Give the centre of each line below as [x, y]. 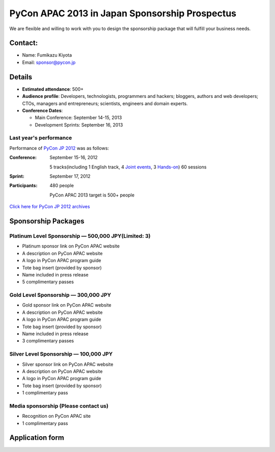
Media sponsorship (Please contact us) [59, 406]
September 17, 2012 [70, 177]
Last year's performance [41, 138]
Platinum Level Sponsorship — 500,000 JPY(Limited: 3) [80, 236]
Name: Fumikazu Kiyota [47, 55]
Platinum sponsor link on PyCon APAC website [71, 246]
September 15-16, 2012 [74, 158]
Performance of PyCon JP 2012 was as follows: [59, 148]
